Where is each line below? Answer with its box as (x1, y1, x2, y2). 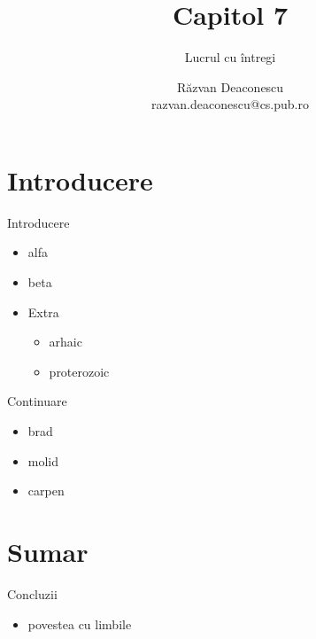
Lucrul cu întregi (184, 48, 276, 66)
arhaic (49, 332, 82, 351)
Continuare (7, 392, 67, 410)
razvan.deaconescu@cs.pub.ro (151, 95, 309, 113)
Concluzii (7, 584, 58, 603)
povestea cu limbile (27, 614, 132, 633)
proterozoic (49, 362, 110, 380)
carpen (27, 481, 65, 500)
